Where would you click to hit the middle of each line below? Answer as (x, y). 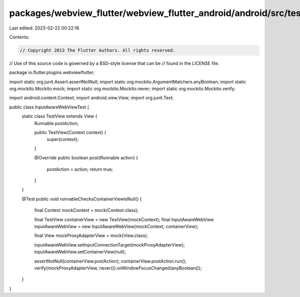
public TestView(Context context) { (70, 132)
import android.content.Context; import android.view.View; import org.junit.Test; (91, 98)
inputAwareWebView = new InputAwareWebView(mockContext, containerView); (116, 226)
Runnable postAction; (56, 123)
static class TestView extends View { (59, 116)
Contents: (19, 37)
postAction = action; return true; (80, 169)
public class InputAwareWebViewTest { (49, 107)
